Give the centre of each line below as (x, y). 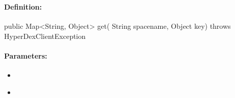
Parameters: (26, 55)
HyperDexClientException (45, 36)
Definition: (23, 6)
